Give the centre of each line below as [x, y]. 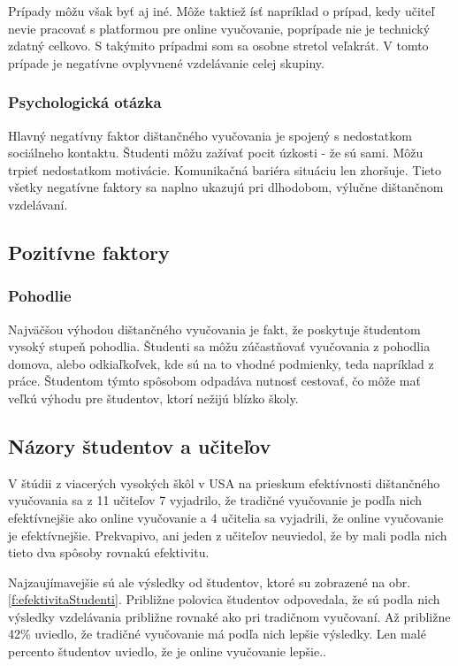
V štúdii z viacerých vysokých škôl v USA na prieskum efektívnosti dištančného [224, 482]
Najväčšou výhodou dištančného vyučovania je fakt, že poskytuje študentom [214, 329]
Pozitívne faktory [89, 252]
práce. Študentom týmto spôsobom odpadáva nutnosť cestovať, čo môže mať [214, 381]
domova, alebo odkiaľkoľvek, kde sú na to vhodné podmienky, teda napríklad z [221, 363]
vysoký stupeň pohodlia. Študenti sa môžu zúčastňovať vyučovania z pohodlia [219, 346]
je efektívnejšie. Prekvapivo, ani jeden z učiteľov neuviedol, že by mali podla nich [228, 535]
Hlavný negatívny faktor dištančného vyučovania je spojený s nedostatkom [210, 135]
